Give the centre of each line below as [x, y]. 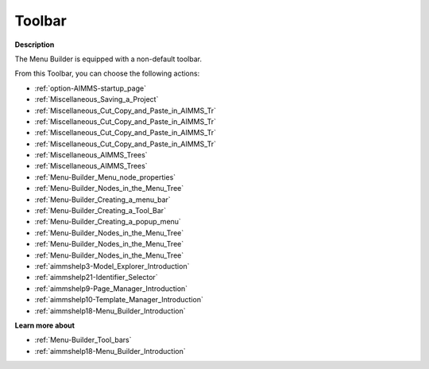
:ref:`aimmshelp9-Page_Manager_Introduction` [111, 288]
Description [35, 45]
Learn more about [45, 325]
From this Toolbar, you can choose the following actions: [107, 74]
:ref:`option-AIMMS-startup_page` [91, 88]
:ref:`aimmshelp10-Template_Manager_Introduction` [119, 300]
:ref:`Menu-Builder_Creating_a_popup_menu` [108, 222]
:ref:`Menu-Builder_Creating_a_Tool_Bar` [100, 211]
